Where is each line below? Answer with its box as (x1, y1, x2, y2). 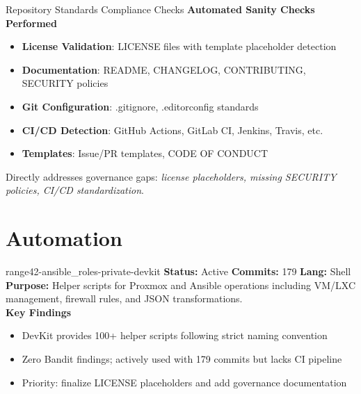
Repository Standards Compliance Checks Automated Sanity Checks (6, 2, 315, 16)
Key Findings (6, 304, 72, 319)
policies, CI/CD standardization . (6, 183, 144, 197)
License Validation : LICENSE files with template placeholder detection (22, 39, 337, 54)
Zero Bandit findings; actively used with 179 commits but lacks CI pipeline (22, 352, 342, 366)
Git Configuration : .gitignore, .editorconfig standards (22, 99, 259, 113)
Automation (6, 224, 122, 252)
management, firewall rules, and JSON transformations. (6, 291, 243, 306)
